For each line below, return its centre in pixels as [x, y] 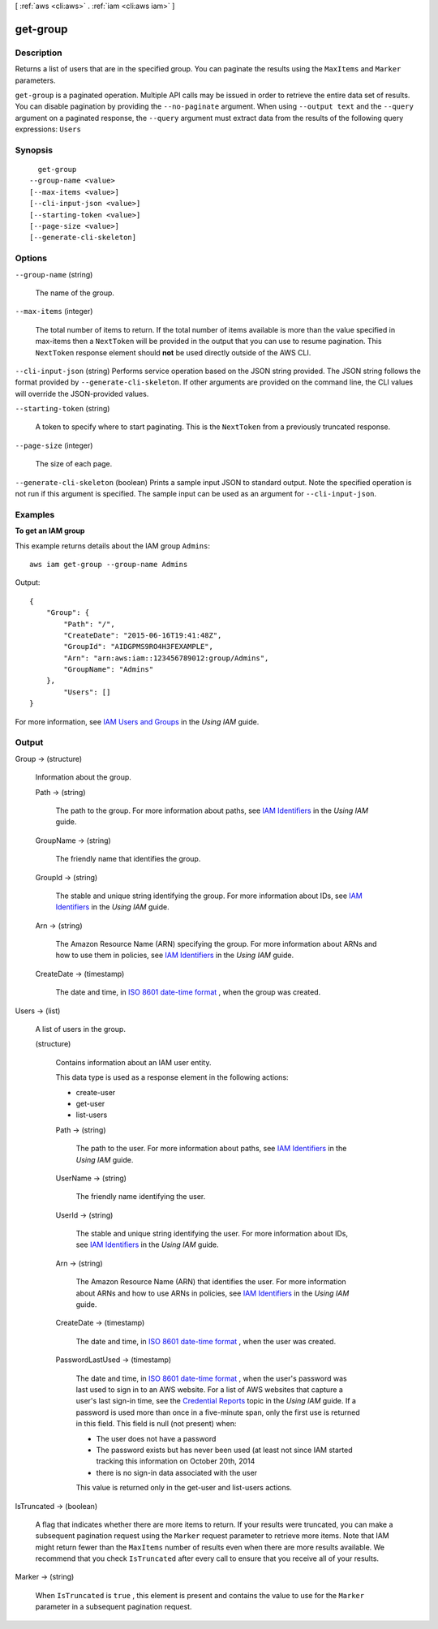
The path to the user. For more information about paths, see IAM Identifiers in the [211, 1149]
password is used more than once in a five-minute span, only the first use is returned [218, 1412]
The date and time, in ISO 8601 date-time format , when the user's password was [212, 1378]
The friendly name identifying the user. [141, 1197]
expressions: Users [48, 129]
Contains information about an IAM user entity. [133, 1062]
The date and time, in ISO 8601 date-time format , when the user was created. [206, 1341]
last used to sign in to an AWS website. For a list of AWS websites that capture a [210, 1390]
